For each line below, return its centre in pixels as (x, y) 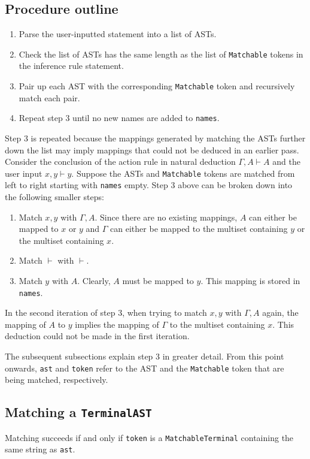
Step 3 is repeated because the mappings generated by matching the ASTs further (155, 138)
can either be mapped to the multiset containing (199, 229)
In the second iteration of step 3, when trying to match (106, 312)
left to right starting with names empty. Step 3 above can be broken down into (149, 185)
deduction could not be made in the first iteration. (97, 336)
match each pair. (49, 97)
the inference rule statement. (71, 66)
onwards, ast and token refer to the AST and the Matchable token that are (145, 368)
